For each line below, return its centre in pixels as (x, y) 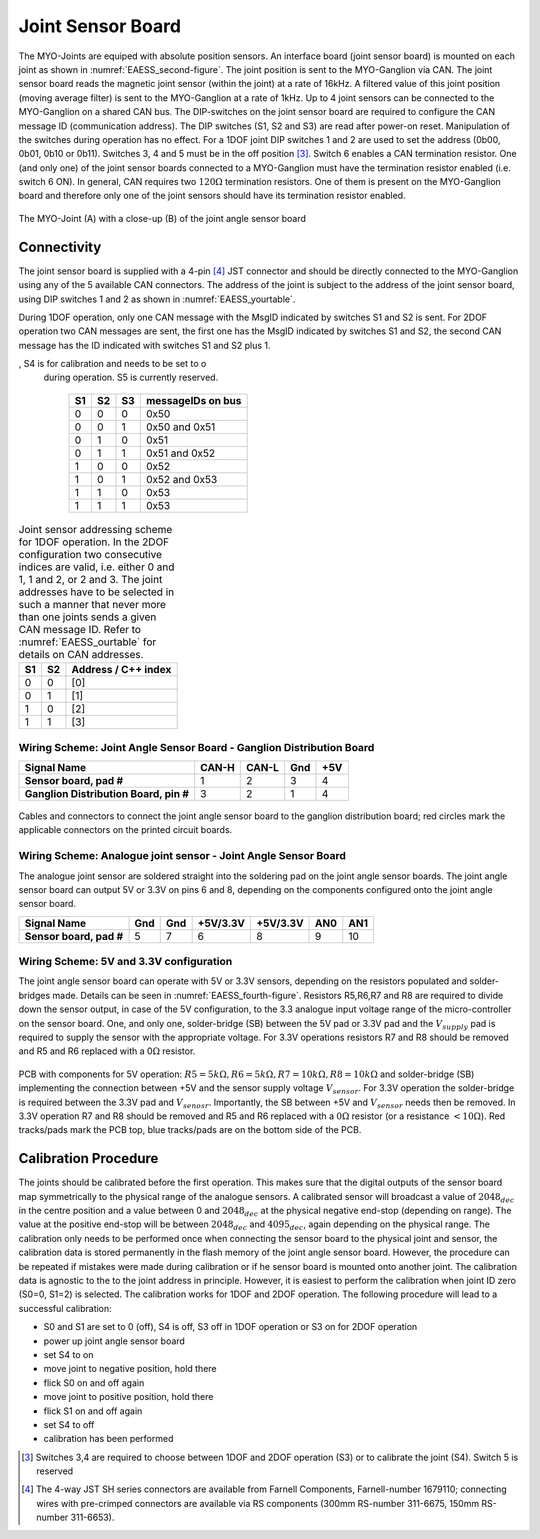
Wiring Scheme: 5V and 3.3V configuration (125, 962)
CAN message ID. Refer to (80, 630)
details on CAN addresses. (81, 655)
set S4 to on (68, 1354)
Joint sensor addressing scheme (95, 530)
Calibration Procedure (88, 1158)
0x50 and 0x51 (180, 427)
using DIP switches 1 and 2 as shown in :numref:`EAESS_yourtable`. (157, 299)
